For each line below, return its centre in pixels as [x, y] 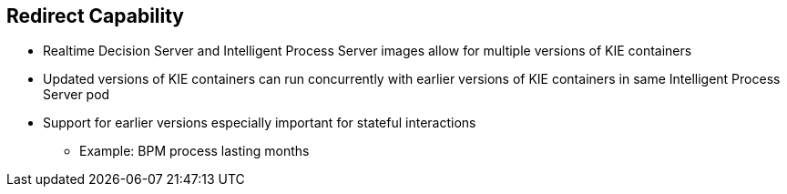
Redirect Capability [96, 16]
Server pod [77, 95]
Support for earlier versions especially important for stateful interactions [260, 123]
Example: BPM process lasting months [194, 151]
